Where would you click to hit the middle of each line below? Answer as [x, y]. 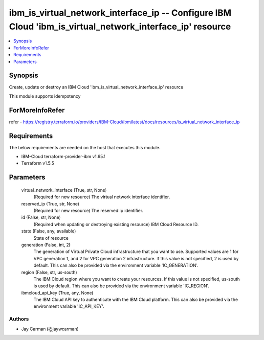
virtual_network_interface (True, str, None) [64, 190]
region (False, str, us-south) [49, 272]
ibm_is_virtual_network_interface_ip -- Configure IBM [120, 13]
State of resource [51, 238]
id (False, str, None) [41, 217]
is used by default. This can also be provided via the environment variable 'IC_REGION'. [121, 286]
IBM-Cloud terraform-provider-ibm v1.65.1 [63, 157]
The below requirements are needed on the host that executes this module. [85, 147]
